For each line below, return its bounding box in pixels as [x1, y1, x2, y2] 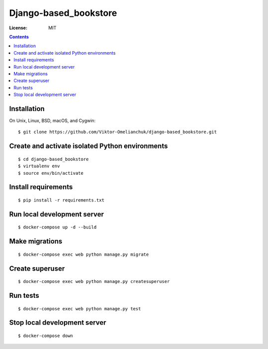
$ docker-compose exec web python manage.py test [18, 306, 141, 311]
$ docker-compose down [18, 333, 73, 339]
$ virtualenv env [18, 163, 60, 169]
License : [9, 25, 27, 31]
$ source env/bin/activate [18, 170, 84, 176]
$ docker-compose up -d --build [18, 224, 97, 230]
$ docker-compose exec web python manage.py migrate [18, 251, 149, 257]
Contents [9, 34, 29, 40]
